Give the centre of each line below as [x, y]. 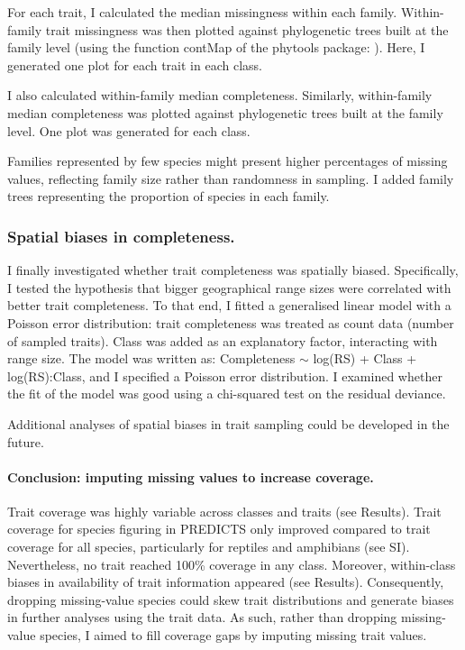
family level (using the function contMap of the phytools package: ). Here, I [216, 47]
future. [26, 441]
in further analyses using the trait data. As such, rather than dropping [202, 617]
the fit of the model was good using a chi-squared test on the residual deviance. [227, 394]
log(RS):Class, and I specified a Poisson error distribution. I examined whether [225, 375]
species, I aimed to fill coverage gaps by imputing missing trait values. [233, 635]
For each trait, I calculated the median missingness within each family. [202, 12]
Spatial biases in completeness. [121, 236]
